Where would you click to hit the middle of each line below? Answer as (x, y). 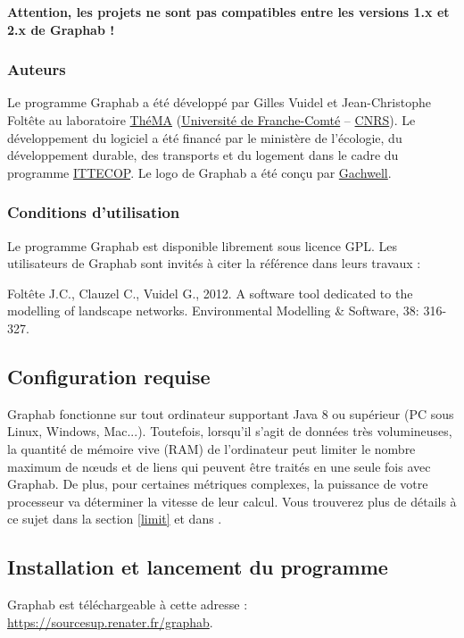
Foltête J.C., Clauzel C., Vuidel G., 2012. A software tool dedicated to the (210, 293)
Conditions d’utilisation (94, 212)
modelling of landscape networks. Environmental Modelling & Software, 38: (213, 311)
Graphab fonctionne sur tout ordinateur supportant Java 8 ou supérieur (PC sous (231, 413)
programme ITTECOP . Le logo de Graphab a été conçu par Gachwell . (199, 172)
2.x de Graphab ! (61, 29)
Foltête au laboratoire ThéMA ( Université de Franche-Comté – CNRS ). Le (211, 120)
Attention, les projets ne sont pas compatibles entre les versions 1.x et (228, 12)
